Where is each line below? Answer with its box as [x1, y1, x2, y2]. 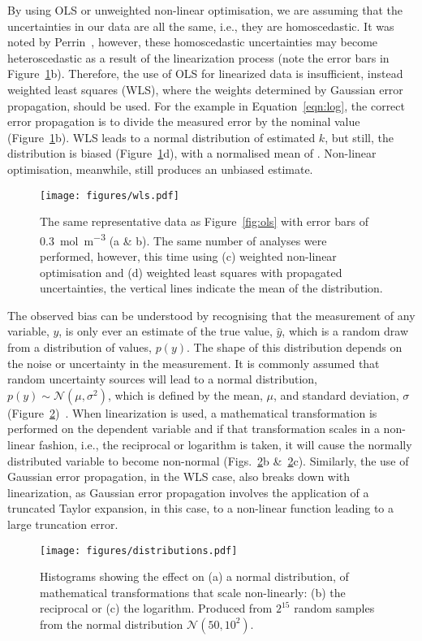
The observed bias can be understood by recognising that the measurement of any [7, 306, 416, 323]
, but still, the [325, 128, 394, 145]
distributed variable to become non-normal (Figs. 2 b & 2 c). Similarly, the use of [7, 452, 409, 469]
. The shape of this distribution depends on [187, 339, 403, 355]
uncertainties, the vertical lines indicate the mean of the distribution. [40, 279, 383, 297]
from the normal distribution [40, 615, 183, 632]
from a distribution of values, [7, 339, 152, 355]
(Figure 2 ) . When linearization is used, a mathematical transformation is [7, 404, 377, 421]
